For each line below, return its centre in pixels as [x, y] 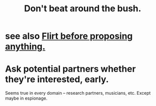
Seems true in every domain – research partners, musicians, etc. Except [78, 93]
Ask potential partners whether [71, 69]
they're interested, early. [57, 79]
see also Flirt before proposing [69, 36]
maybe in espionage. [26, 98]
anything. [25, 47]
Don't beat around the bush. [83, 9]
